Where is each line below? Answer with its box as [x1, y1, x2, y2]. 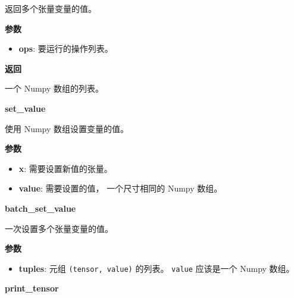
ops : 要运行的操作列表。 [18, 42, 113, 55]
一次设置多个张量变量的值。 [5, 222, 113, 234]
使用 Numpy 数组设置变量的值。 [5, 122, 129, 134]
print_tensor [5, 282, 59, 294]
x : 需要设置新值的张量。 [18, 162, 112, 174]
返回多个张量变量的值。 [5, 2, 96, 14]
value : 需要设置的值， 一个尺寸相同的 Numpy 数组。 [18, 182, 223, 195]
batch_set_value [5, 202, 76, 214]
